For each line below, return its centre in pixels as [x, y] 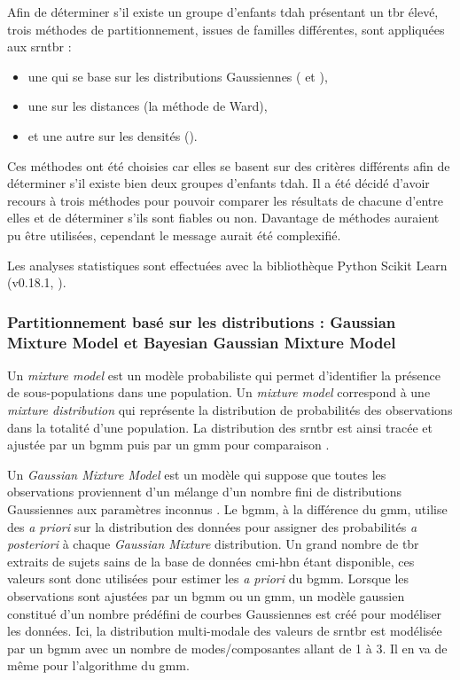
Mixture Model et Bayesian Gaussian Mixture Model [202, 342]
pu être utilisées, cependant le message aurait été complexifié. [174, 234]
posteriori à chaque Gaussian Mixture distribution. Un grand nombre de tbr [213, 544]
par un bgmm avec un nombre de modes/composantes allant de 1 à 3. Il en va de [227, 648]
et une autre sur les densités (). [113, 135]
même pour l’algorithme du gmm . [98, 665]
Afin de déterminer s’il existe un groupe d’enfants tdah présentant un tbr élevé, [223, 12]
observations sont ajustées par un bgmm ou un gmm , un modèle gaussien [206, 595]
